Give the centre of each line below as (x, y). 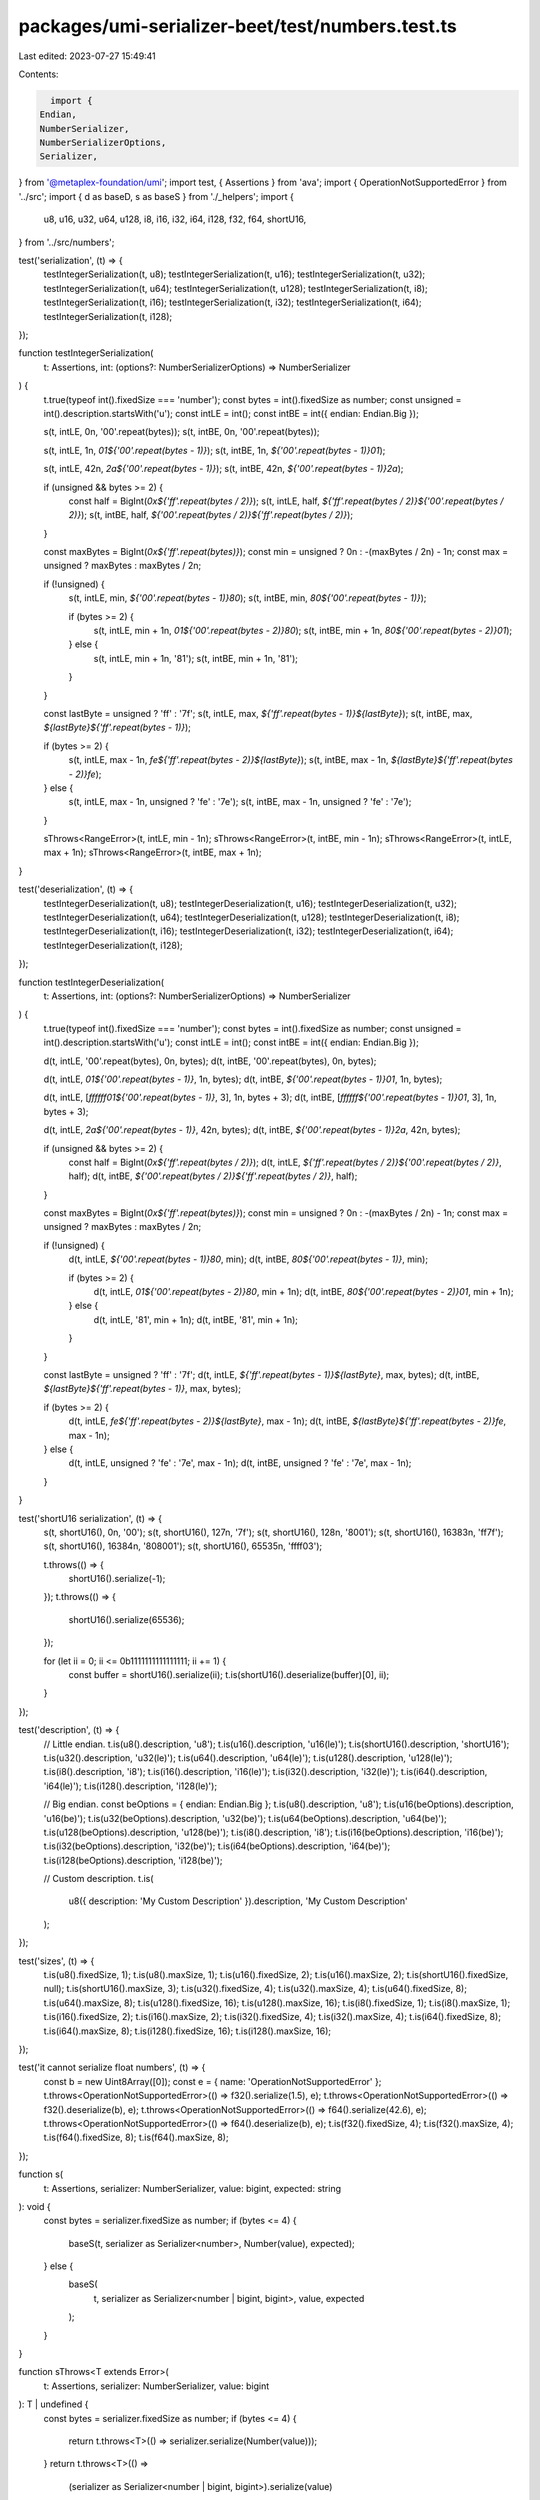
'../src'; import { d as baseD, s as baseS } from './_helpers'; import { (156, 196)
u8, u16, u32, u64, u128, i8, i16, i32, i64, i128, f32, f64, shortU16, (175, 219)
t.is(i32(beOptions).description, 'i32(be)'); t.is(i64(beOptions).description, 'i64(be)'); (217, 1846)
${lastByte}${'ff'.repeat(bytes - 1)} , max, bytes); (142, 1389)
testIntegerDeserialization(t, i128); (113, 945)
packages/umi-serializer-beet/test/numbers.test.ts (237, 26)
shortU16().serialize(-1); (117, 1579)
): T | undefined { (53, 2404)
